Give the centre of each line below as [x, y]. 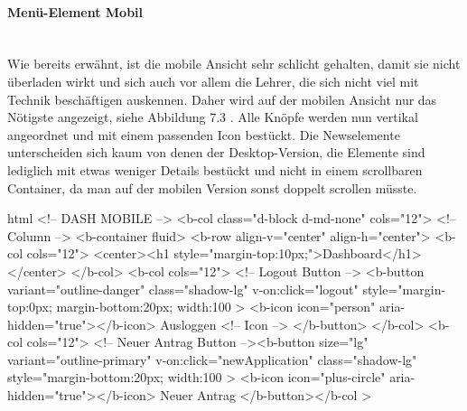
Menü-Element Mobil [75, 11]
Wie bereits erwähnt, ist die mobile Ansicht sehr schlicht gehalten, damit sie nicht [234, 64]
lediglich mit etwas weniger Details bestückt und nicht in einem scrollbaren [215, 169]
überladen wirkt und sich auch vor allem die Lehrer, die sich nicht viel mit [213, 81]
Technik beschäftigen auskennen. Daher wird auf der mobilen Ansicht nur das [222, 99]
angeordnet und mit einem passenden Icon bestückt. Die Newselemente [204, 134]
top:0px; [30, 307]
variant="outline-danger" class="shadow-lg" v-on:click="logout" [183, 289]
